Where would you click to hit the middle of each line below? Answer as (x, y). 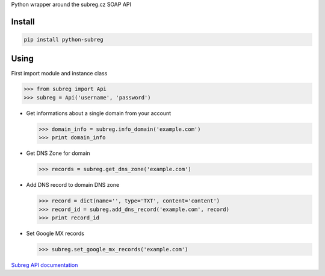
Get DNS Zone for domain (58, 153)
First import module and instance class (59, 73)
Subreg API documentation (45, 265)
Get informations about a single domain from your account (99, 113)
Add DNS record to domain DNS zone (73, 185)
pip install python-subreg (63, 39)
